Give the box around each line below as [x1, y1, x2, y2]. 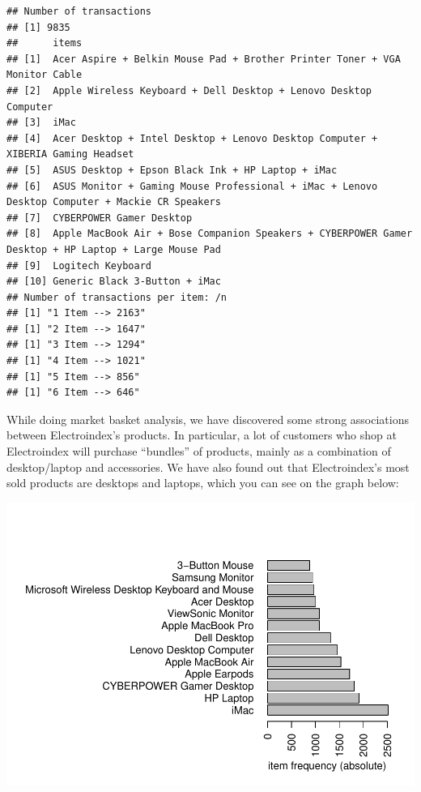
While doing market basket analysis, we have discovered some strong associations [6, 410, 409, 427]
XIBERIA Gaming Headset [6, 148, 134, 161]
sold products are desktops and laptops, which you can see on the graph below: [6, 474, 399, 491]
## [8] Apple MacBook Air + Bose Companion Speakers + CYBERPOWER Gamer [6, 228, 413, 240]
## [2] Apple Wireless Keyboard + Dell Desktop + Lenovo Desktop [6, 84, 372, 96]
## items [6, 37, 83, 49]
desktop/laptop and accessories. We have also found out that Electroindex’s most [6, 458, 410, 475]
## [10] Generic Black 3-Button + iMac [6, 276, 221, 288]
